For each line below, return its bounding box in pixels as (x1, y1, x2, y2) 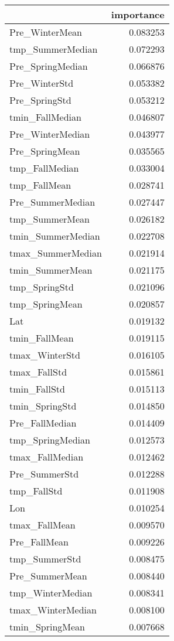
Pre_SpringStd (9, 93, 71, 107)
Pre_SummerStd (9, 467, 79, 480)
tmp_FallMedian (9, 161, 79, 175)
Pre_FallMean (9, 535, 69, 548)
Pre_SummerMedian (9, 195, 95, 209)
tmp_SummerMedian (9, 42, 98, 56)
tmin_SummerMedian (9, 229, 100, 243)
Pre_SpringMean (9, 144, 80, 158)
